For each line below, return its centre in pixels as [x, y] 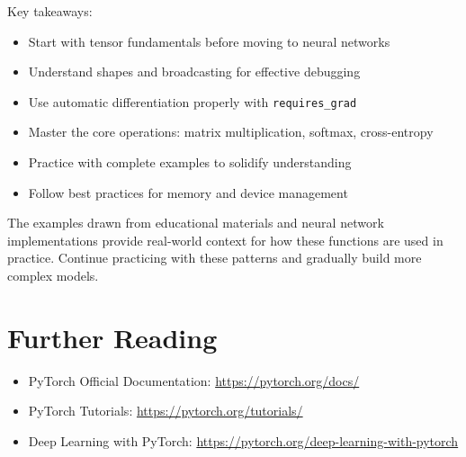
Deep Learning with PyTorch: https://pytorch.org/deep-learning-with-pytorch [243, 440]
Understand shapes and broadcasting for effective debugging [194, 72]
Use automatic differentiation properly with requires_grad [193, 101]
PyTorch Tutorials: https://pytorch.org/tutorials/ [166, 411]
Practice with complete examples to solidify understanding [190, 162]
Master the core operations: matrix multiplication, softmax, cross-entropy [231, 132]
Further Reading [112, 337]
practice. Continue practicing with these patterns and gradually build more [215, 258]
